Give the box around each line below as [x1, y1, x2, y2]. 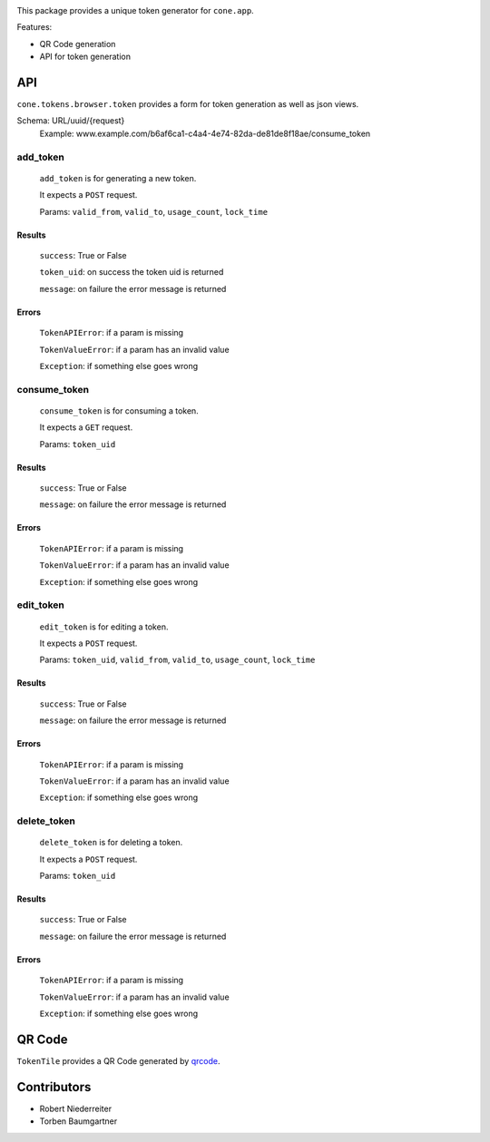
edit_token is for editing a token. [39, 621, 169, 632]
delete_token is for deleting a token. [39, 837, 183, 848]
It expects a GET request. [39, 422, 133, 433]
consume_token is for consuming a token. [39, 405, 199, 416]
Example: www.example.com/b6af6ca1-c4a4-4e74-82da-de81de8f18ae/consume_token [39, 128, 371, 139]
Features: [16, 22, 53, 33]
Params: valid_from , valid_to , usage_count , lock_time [39, 206, 268, 217]
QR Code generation [39, 38, 116, 49]
